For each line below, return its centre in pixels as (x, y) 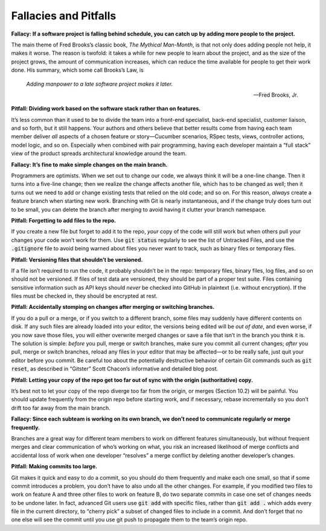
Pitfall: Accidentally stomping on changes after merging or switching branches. (113, 307)
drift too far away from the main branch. (61, 408)
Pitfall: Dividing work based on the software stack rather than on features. (106, 109)
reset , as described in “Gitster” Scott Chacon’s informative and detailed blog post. (115, 369)
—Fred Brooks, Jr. (276, 95)
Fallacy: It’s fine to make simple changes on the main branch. (89, 164)
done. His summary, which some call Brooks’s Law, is (78, 70)
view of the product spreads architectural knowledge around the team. (99, 153)
